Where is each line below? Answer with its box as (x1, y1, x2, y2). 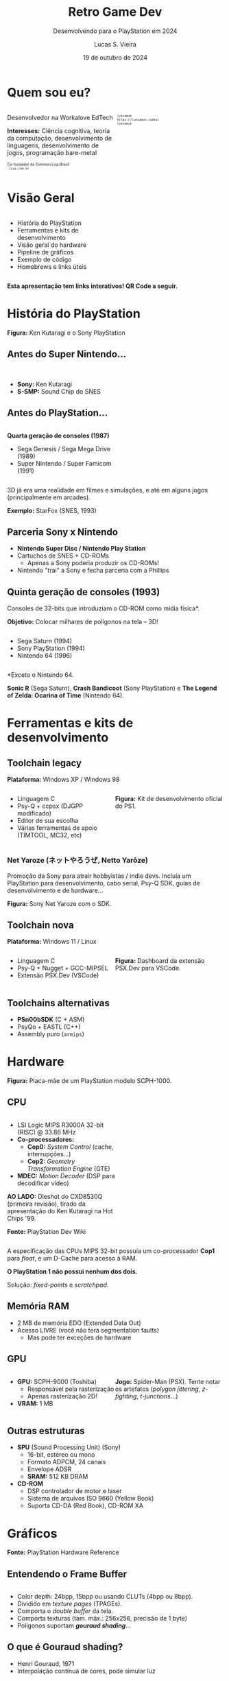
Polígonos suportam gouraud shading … (16, 1621, 132, 1630)
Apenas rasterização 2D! (27, 1392, 97, 1400)
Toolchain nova (7, 919, 74, 931)
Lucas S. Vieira (93, 40, 137, 48)
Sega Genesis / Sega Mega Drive (16, 444, 111, 453)
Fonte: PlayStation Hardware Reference (7, 1548, 119, 1557)
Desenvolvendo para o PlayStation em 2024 (53, 27, 178, 35)
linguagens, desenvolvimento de (7, 141, 99, 150)
